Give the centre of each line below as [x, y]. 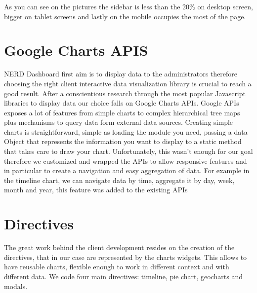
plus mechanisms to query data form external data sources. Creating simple [119, 122]
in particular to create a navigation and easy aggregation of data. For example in [127, 170]
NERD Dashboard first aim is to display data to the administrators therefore [121, 74]
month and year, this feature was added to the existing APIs [96, 190]
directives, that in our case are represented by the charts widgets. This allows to [126, 257]
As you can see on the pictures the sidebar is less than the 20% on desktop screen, [128, 6]
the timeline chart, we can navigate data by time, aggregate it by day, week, [119, 180]
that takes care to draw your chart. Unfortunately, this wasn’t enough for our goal [128, 151]
